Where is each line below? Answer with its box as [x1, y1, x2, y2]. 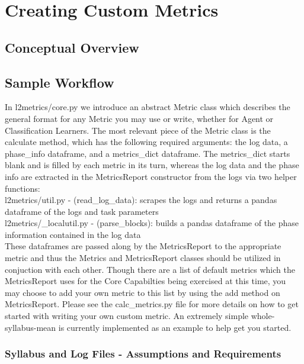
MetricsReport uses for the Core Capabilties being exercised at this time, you [5, 275, 286, 287]
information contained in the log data [5, 228, 141, 240]
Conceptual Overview [5, 38, 139, 56]
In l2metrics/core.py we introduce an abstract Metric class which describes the [5, 101, 290, 113]
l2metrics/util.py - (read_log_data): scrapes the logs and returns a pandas [5, 194, 277, 206]
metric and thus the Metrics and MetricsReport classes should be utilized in [5, 252, 281, 264]
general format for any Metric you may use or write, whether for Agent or [5, 112, 274, 124]
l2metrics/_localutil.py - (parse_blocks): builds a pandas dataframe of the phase [5, 217, 299, 229]
